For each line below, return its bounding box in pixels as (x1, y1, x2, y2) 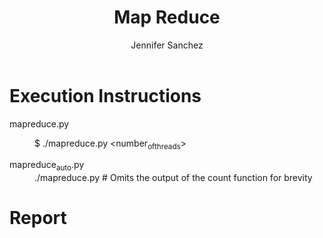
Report (9, 207, 67, 230)
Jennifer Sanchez (130, 39, 204, 51)
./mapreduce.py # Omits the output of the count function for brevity (34, 172, 313, 184)
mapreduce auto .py (9, 159, 85, 173)
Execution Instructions (9, 84, 202, 107)
